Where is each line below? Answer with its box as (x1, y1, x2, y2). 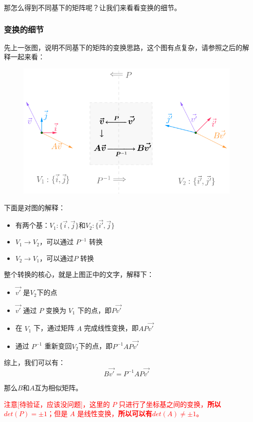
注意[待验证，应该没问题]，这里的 (4, 399, 110, 409)
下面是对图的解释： (4, 202, 65, 212)
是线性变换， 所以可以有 (77, 408, 152, 419)
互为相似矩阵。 (35, 382, 83, 392)
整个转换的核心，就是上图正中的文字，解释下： (4, 269, 154, 279)
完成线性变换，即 (84, 323, 139, 333)
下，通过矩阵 (33, 323, 74, 333)
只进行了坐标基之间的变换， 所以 (119, 399, 221, 409)
